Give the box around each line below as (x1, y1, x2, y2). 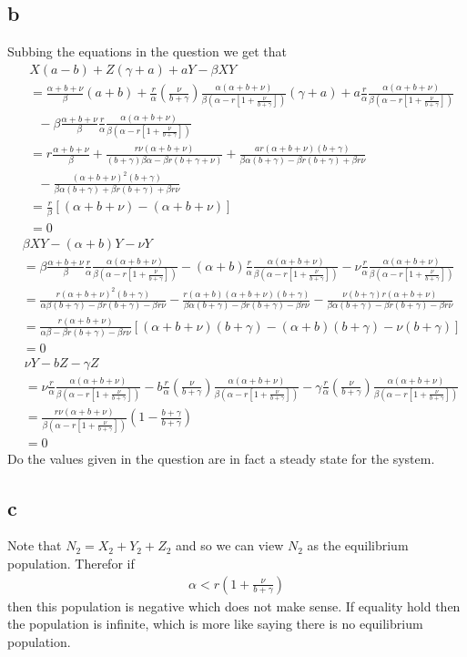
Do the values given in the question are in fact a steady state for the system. (7, 448, 435, 467)
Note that (7, 536, 62, 555)
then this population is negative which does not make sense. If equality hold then (7, 596, 461, 615)
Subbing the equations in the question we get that (7, 42, 288, 61)
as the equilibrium (307, 536, 409, 555)
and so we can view (176, 536, 284, 555)
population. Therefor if (7, 554, 135, 572)
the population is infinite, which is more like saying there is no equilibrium (7, 614, 423, 633)
